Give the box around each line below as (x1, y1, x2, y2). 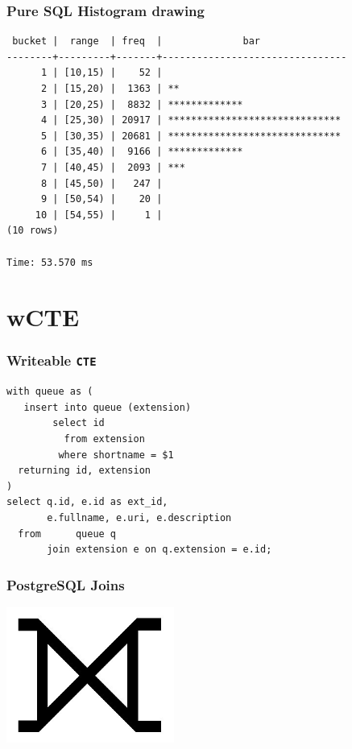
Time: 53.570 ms (6, 256, 93, 268)
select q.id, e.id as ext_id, (6, 496, 168, 508)
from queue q (18, 528, 117, 540)
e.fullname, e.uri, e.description (47, 512, 232, 524)
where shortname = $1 (58, 449, 174, 461)
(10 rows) (6, 225, 59, 237)
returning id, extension (18, 465, 151, 477)
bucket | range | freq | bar (12, 35, 260, 48)
